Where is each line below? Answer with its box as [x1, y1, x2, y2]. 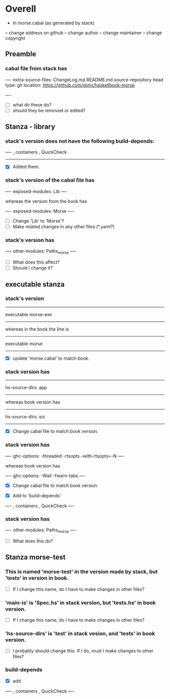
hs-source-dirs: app [5, 384, 47, 391]
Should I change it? [12, 265, 53, 271]
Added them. [12, 163, 40, 170]
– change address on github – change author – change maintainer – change [5, 29, 162, 36]
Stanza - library [5, 122, 56, 131]
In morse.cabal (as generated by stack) [12, 20, 95, 26]
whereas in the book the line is [5, 326, 69, 332]
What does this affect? [12, 259, 60, 265]
